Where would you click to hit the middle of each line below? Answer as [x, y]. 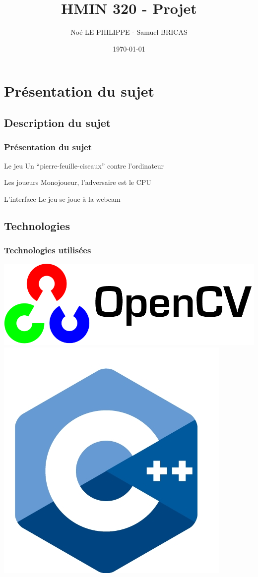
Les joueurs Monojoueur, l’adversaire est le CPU [78, 182]
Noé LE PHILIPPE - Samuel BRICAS [129, 32]
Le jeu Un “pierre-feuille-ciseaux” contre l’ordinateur [84, 165]
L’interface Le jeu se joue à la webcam [62, 199]
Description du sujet [58, 122]
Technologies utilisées [48, 250]
